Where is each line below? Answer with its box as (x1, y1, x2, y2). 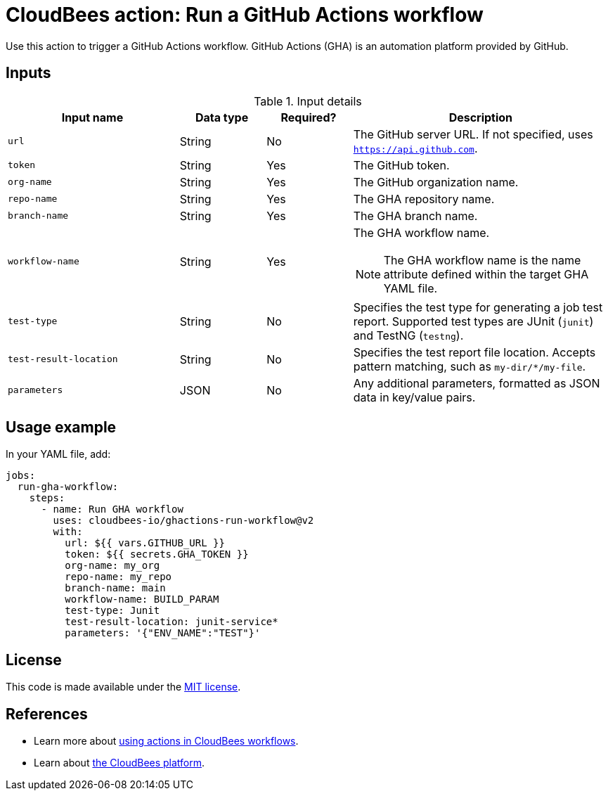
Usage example (6, 418, 117, 437)
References (6, 705, 88, 723)
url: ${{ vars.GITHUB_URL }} (65, 537, 225, 549)
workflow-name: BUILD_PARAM (65, 593, 219, 605)
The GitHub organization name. (353, 174, 519, 189)
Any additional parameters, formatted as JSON (353, 375, 600, 390)
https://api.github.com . (353, 141, 478, 155)
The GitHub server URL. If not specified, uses (353, 127, 593, 141)
